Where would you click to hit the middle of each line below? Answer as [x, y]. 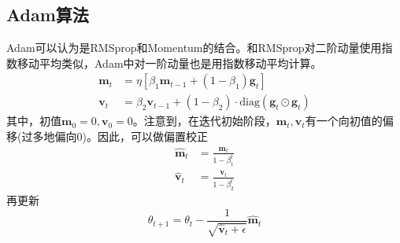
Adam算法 [48, 15]
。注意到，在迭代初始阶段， [204, 121]
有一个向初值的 [344, 121]
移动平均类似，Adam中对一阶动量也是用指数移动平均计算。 [169, 63]
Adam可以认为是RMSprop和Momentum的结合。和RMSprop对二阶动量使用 [194, 48]
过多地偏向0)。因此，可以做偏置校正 [115, 136]
